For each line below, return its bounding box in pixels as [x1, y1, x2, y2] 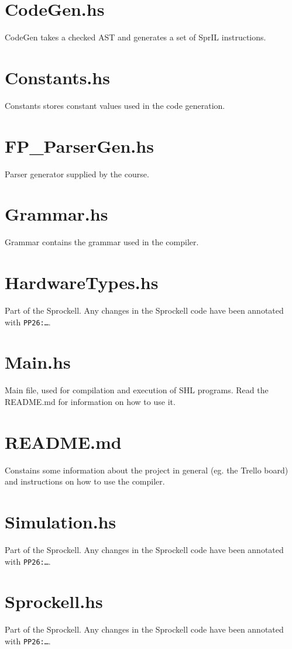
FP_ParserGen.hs [5, 133, 154, 157]
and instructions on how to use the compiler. [5, 475, 165, 487]
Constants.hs [5, 65, 110, 89]
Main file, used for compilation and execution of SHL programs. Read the [5, 384, 269, 396]
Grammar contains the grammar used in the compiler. [5, 236, 199, 248]
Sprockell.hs [5, 589, 103, 613]
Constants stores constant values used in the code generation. [5, 99, 225, 111]
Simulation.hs [5, 510, 116, 534]
